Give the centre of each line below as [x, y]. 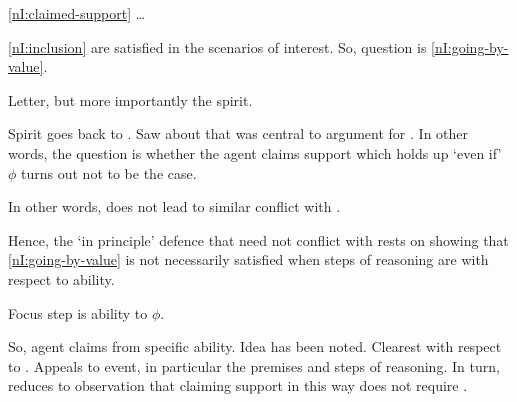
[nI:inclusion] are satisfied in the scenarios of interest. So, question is [217, 46]
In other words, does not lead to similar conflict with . [174, 206]
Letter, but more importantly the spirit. [130, 99]
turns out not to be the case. [109, 172]
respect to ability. [61, 278]
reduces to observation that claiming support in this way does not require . [238, 385]
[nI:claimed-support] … [77, 13]
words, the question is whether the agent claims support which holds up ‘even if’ [255, 152]
